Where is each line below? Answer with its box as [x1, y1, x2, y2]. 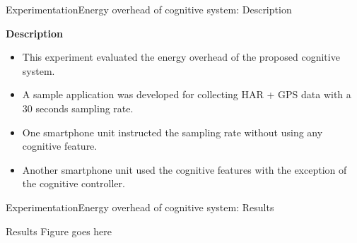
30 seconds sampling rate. [22, 100, 134, 115]
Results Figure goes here [6, 223, 112, 238]
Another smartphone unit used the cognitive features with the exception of [22, 162, 347, 177]
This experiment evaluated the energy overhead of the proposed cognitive [22, 49, 340, 64]
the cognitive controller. [22, 176, 125, 191]
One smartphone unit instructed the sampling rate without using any [22, 124, 323, 139]
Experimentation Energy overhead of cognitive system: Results [6, 199, 274, 214]
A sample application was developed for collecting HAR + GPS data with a [22, 87, 351, 102]
